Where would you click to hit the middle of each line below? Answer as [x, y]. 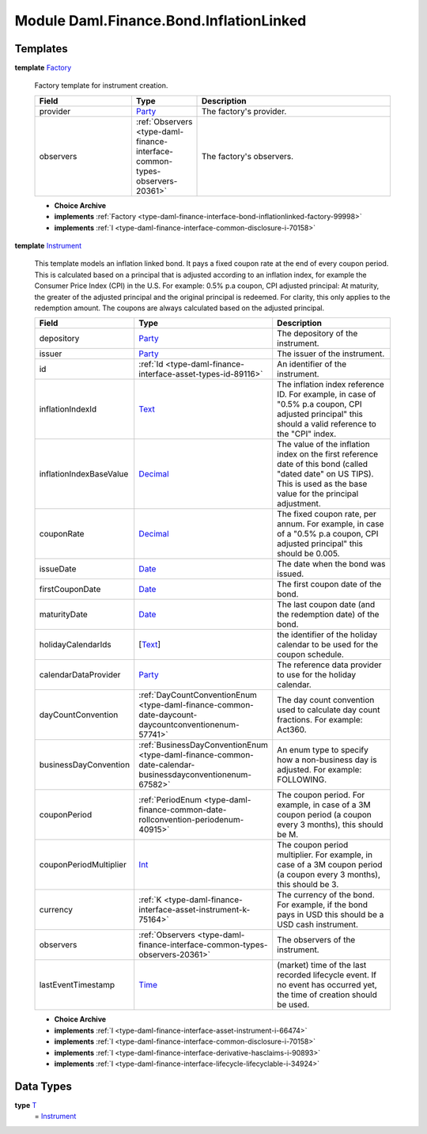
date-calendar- [167, 765]
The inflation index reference [331, 385]
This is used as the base [322, 484]
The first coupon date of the [329, 584]
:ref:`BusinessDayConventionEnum [204, 745]
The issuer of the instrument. [331, 354]
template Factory [43, 68]
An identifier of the [312, 364]
